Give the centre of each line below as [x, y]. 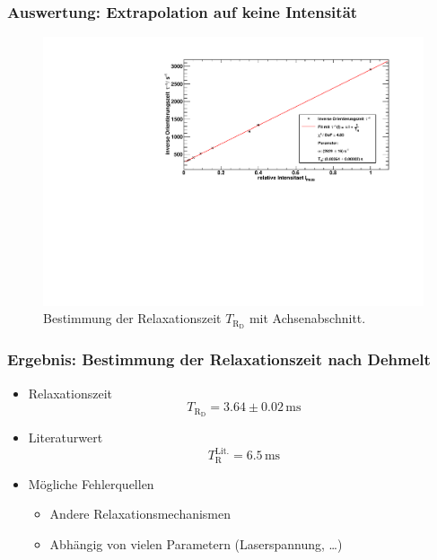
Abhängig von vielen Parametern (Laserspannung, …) [196, 543]
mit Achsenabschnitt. [307, 318]
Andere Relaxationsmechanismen [140, 514]
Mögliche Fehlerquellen [91, 483]
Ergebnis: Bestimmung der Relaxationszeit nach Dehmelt [219, 359]
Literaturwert [66, 437]
